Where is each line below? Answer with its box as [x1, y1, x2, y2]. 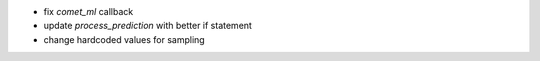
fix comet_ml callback [43, 6, 134, 17]
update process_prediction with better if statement [43, 20, 252, 32]
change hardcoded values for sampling [43, 33, 205, 45]
